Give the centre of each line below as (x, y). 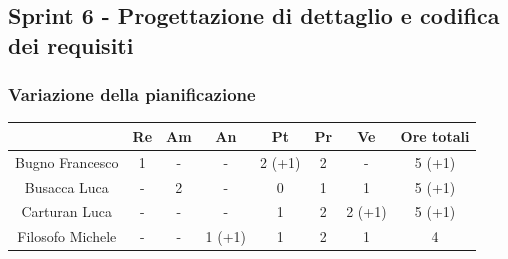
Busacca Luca (66, 186)
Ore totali (435, 135)
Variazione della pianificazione (132, 94)
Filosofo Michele (67, 236)
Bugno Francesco (67, 161)
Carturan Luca (67, 211)
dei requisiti (71, 44)
